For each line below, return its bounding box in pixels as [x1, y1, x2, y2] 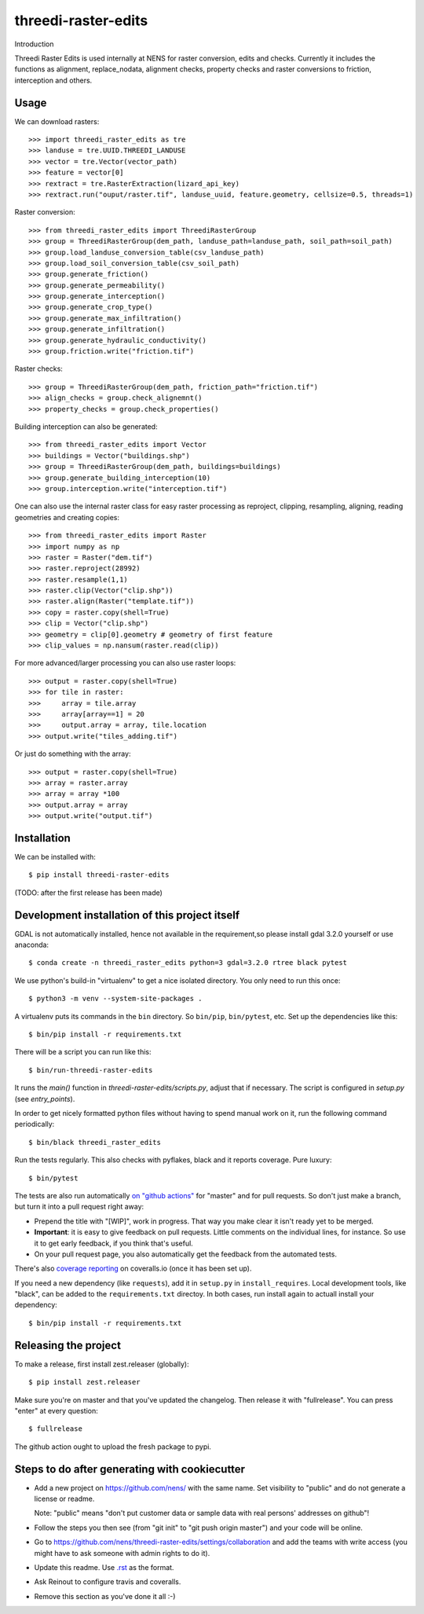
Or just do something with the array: [14, 749, 131, 758]
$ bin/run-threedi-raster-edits [28, 1066, 153, 1074]
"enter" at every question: [14, 1406, 98, 1415]
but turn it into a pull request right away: [14, 1202, 144, 1212]
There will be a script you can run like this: [14, 1047, 152, 1057]
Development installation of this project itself [14, 908, 240, 922]
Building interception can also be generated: [14, 422, 158, 431]
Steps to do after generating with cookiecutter [14, 1462, 246, 1476]
